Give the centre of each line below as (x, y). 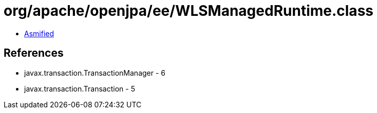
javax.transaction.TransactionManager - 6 (95, 73)
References (34, 53)
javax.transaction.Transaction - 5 (80, 88)
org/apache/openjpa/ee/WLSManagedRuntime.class (188, 11)
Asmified (39, 33)
